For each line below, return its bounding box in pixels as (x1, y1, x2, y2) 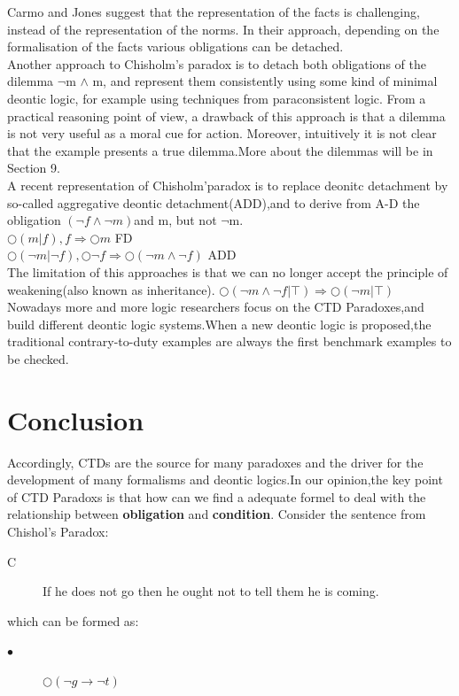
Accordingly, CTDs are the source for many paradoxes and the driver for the (7, 452, 424, 471)
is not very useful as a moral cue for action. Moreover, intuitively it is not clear (7, 124, 437, 143)
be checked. (7, 349, 69, 367)
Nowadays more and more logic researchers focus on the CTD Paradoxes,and (7, 298, 424, 316)
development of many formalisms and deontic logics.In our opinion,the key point (7, 470, 443, 489)
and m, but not (134, 211, 217, 229)
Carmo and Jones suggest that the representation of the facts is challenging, (7, 3, 420, 20)
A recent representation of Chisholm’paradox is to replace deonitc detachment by (7, 175, 448, 194)
